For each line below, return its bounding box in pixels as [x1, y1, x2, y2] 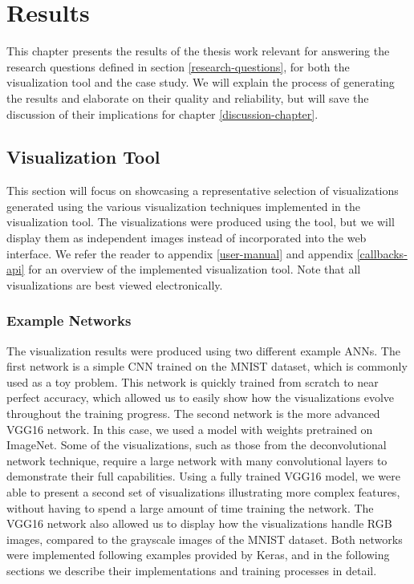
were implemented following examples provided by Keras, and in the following [6, 546, 390, 563]
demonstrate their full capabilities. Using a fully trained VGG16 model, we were [6, 468, 400, 485]
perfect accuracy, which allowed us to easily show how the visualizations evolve [6, 389, 395, 406]
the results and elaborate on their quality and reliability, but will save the [6, 89, 369, 106]
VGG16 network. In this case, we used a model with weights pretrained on [6, 420, 373, 437]
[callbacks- [356, 245, 408, 262]
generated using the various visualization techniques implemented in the [6, 197, 360, 214]
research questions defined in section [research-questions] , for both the [6, 58, 350, 75]
